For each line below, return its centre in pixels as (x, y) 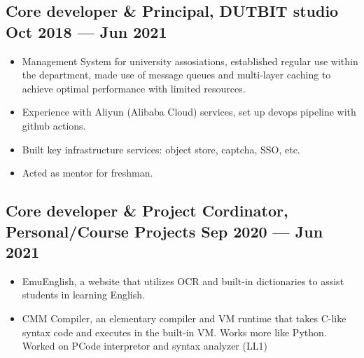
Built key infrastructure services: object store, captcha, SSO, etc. (161, 149)
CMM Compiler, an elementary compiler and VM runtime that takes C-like (184, 318)
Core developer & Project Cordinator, (147, 211)
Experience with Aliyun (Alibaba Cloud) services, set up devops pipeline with (189, 112)
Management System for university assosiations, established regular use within (190, 61)
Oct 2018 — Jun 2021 (86, 31)
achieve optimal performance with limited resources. (134, 88)
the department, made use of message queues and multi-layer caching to (176, 75)
